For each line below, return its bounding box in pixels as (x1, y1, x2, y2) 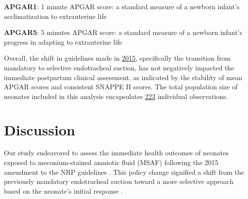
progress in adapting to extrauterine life (4, 36, 122, 47)
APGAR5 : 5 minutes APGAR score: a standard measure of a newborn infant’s (4, 27, 243, 37)
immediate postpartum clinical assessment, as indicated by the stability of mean (4, 72, 242, 82)
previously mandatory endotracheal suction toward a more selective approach (4, 176, 233, 186)
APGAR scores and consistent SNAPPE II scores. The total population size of (4, 82, 238, 92)
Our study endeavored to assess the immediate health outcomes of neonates (4, 148, 229, 158)
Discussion (4, 119, 75, 139)
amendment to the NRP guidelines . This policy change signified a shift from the (4, 166, 245, 177)
